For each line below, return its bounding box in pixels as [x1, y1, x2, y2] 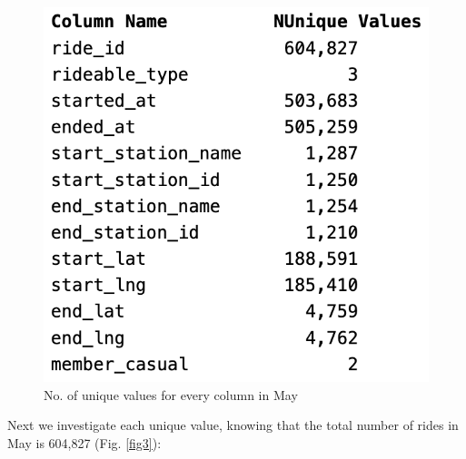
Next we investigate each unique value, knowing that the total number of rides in [7, 415, 459, 435]
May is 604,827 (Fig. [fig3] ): [7, 434, 162, 452]
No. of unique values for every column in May [44, 385, 298, 404]
